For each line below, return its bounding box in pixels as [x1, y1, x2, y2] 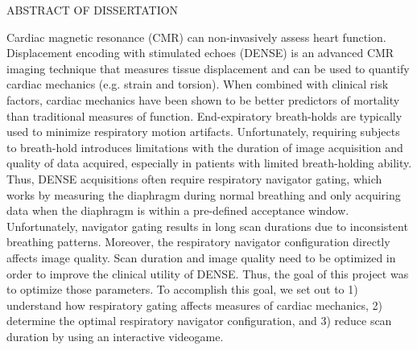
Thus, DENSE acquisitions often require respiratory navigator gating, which [6, 170, 382, 187]
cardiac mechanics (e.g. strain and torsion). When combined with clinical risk [6, 76, 389, 93]
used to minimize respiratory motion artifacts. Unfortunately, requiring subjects [6, 123, 400, 140]
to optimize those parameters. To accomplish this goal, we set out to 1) [6, 281, 358, 298]
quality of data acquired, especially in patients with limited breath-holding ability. [6, 154, 412, 171]
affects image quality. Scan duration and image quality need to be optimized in [6, 249, 396, 266]
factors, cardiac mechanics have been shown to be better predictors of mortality [6, 91, 400, 108]
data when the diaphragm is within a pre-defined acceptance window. [6, 202, 349, 219]
